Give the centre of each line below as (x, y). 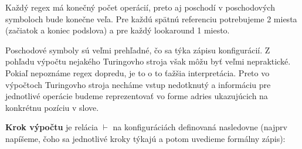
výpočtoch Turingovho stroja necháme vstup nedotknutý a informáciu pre (138, 84)
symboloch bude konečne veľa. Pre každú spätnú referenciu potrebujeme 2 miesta (151, 18)
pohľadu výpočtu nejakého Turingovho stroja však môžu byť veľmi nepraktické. (148, 61)
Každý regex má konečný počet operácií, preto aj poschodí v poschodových (140, 7)
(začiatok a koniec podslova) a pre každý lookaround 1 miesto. (118, 30)
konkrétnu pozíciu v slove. (52, 107)
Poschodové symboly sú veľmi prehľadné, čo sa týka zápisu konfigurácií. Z (138, 50)
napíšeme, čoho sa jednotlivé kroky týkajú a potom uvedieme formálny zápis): (145, 138)
